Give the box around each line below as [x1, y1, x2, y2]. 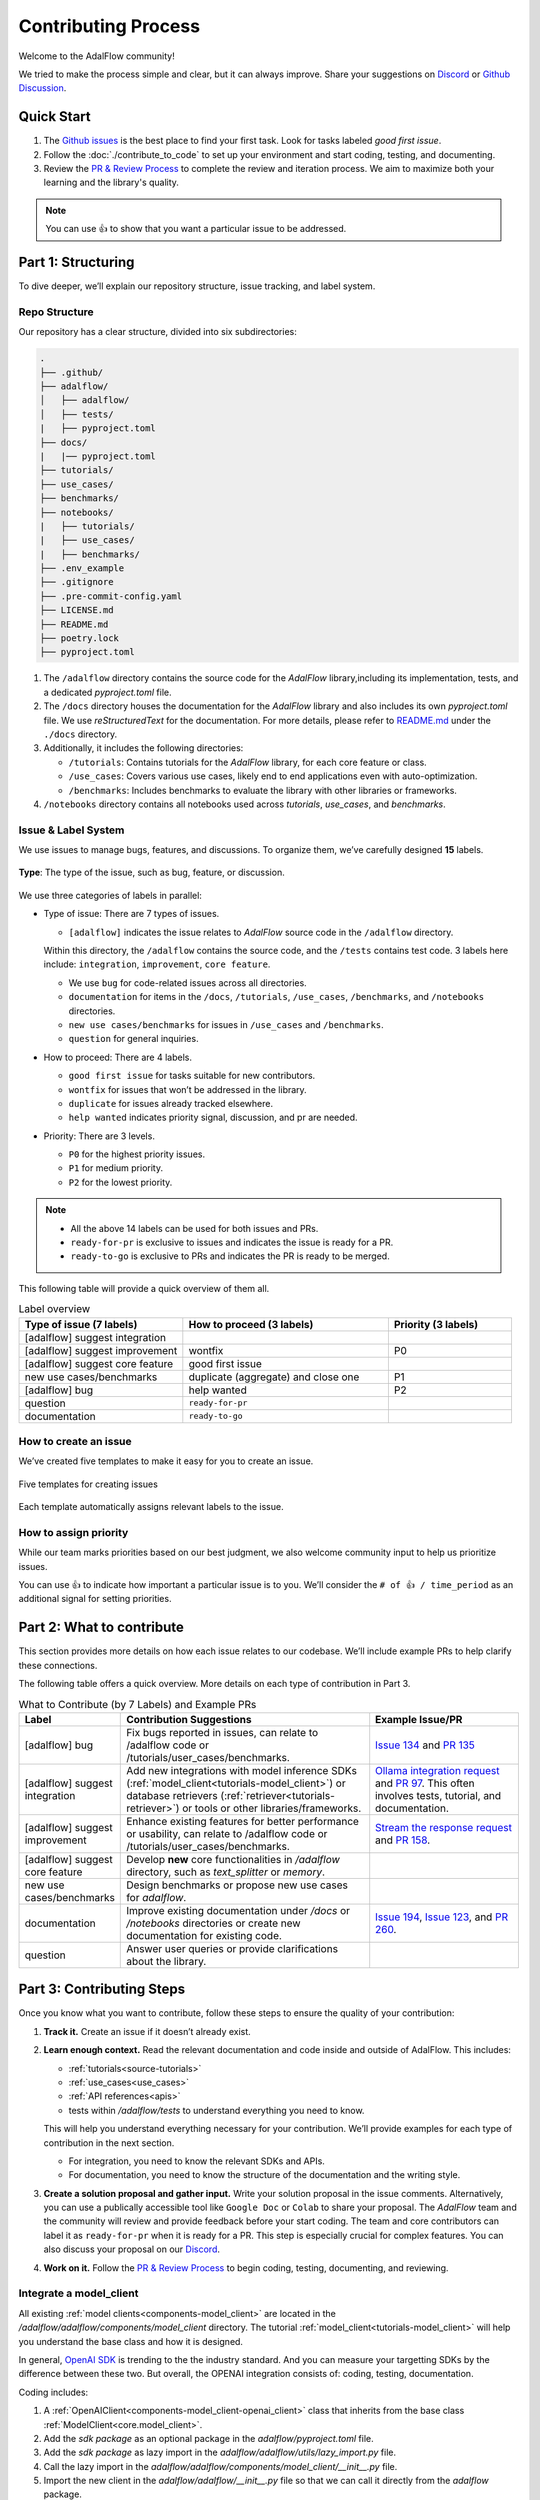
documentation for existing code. [126, 1928, 282, 1942]
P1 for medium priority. [68, 1162, 164, 1174]
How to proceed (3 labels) [188, 1317, 314, 1331]
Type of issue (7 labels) [24, 1317, 138, 1331]
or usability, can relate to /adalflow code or [126, 1826, 328, 1840]
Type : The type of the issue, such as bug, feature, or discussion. [18, 866, 285, 879]
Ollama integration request [375, 1763, 500, 1777]
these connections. [18, 1659, 98, 1671]
